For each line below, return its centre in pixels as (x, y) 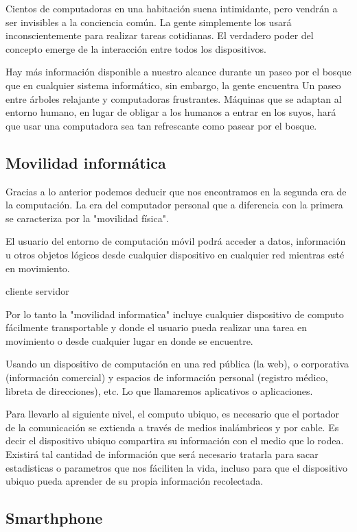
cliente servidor (37, 291)
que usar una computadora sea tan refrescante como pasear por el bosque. (161, 125)
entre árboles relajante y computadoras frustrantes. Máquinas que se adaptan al (174, 98)
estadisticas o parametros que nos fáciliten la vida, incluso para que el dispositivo (177, 467)
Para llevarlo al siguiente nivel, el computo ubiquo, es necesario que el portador (172, 414)
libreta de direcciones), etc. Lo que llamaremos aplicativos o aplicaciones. (159, 390)
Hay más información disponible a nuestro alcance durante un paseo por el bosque (178, 72)
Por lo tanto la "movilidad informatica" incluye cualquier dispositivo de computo (175, 314)
